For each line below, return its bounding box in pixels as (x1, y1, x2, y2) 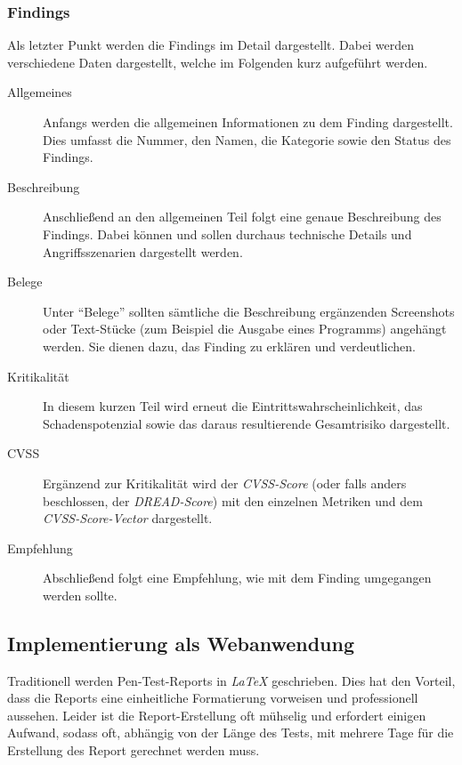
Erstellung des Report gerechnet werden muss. (7, 741, 260, 760)
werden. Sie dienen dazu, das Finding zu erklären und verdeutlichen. (43, 336, 416, 355)
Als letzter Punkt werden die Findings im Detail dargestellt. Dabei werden (7, 36, 414, 54)
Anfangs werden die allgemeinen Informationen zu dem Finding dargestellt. (43, 113, 453, 131)
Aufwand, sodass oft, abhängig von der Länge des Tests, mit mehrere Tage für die (7, 723, 454, 742)
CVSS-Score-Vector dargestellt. (43, 509, 213, 527)
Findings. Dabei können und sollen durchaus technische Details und (43, 224, 412, 243)
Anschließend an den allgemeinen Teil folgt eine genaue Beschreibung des (43, 207, 442, 226)
